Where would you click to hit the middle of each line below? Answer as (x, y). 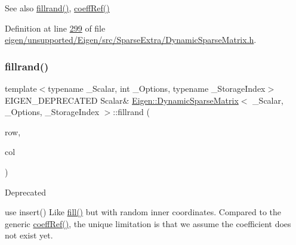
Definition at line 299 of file (55, 28)
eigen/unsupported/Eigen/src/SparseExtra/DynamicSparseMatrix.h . (131, 40)
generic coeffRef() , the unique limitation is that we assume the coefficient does (148, 223)
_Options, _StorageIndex (52, 112)
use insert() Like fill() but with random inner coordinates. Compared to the (143, 212)
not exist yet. (29, 235)
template (21, 88)
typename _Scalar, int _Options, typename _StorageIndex (157, 88)
